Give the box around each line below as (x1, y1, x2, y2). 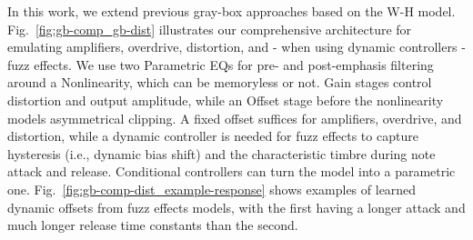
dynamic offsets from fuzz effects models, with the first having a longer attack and (7, 197, 466, 216)
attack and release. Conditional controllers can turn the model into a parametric (7, 162, 456, 181)
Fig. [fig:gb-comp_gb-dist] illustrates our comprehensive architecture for (7, 19, 412, 38)
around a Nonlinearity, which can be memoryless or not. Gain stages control (7, 73, 432, 92)
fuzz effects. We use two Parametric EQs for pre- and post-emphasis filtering (7, 55, 434, 74)
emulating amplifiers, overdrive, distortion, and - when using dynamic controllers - (7, 37, 466, 56)
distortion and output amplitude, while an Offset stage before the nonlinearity (7, 90, 444, 109)
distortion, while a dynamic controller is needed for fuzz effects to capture (7, 126, 418, 145)
